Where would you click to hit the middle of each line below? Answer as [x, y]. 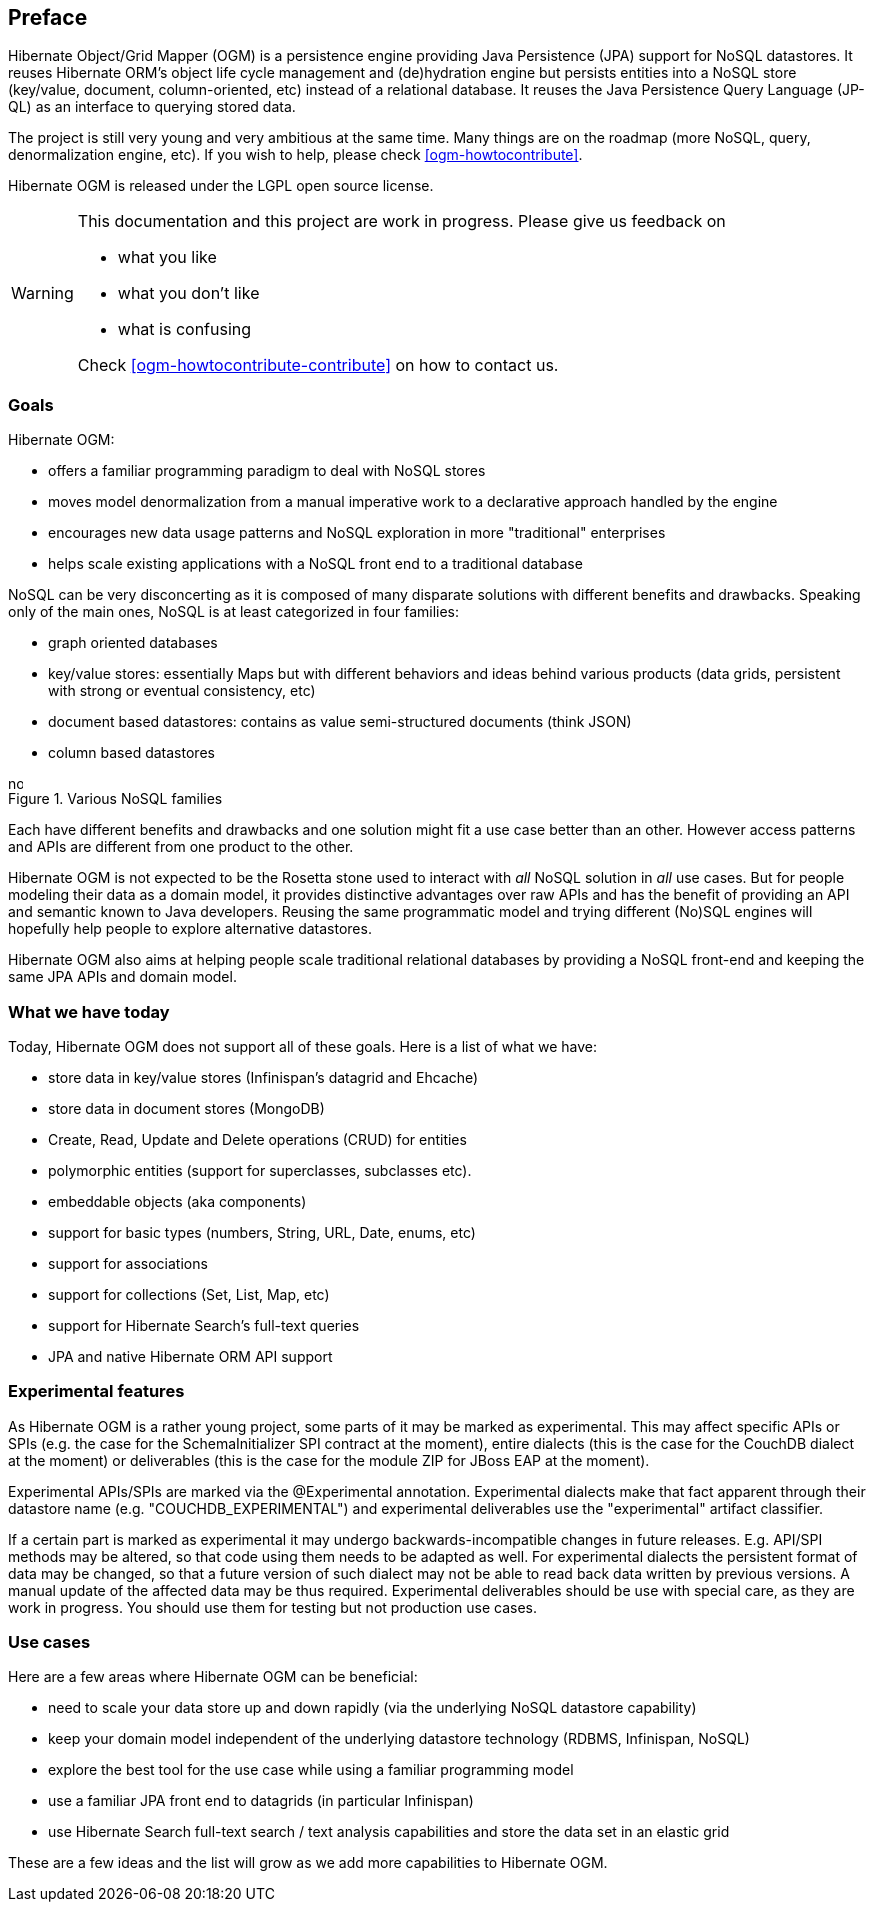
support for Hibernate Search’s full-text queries [204, 1325]
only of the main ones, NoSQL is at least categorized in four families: [234, 612]
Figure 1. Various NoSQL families [115, 799]
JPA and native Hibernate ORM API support [190, 1356]
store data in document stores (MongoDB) [186, 1108]
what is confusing [184, 329]
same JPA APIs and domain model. [122, 977]
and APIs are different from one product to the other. [181, 847]
